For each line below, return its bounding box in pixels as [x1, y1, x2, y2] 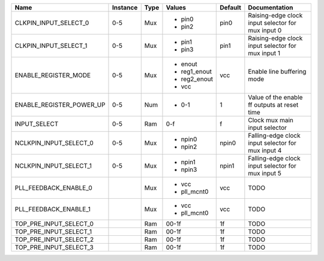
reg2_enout [181, 75, 213, 83]
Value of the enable [248, 93, 303, 101]
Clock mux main [248, 116, 294, 124]
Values [166, 4, 186, 11]
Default [220, 4, 241, 11]
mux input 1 [248, 49, 280, 57]
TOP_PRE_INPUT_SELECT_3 [14, 243, 94, 251]
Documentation [248, 4, 293, 11]
